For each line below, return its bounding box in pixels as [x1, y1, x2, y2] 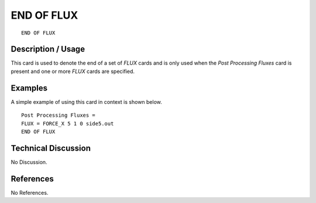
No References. [11, 189, 49, 196]
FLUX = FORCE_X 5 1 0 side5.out [21, 120, 114, 127]
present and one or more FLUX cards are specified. [11, 68, 135, 75]
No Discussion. [11, 158, 47, 166]
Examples [11, 83, 48, 93]
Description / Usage [11, 44, 85, 54]
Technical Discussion [11, 143, 91, 153]
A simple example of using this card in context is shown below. [11, 98, 162, 105]
